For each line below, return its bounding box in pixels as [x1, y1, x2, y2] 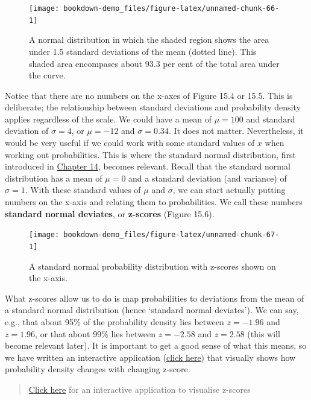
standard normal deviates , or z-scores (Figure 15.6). [5, 207, 215, 220]
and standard [246, 112, 295, 125]
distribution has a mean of [5, 171, 102, 184]
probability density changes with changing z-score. [5, 363, 190, 375]
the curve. [29, 69, 66, 81]
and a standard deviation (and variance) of [128, 171, 287, 184]
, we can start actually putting [172, 183, 286, 196]
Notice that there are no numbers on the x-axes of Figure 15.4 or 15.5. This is [5, 89, 293, 101]
